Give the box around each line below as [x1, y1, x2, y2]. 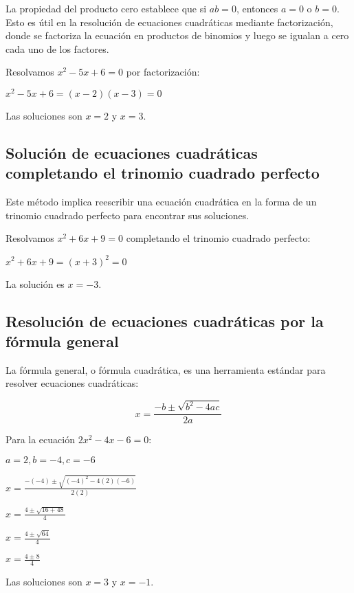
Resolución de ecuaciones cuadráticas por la [5, 310, 324, 331]
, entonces [236, 1, 278, 15]
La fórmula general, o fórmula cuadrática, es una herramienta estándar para [5, 362, 326, 377]
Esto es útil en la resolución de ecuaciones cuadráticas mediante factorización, [5, 14, 333, 29]
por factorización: [126, 65, 200, 79]
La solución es [5, 276, 65, 291]
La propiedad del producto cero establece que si [5, 1, 207, 15]
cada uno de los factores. [5, 41, 109, 56]
